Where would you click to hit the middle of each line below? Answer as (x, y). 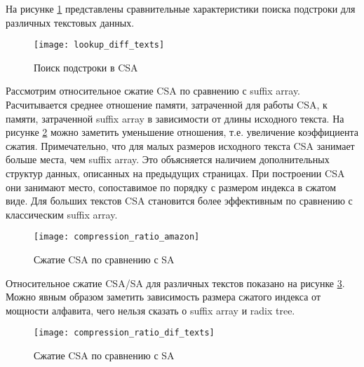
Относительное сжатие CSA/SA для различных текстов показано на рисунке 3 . (175, 283)
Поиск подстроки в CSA (86, 67)
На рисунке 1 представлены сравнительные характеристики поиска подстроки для (181, 8)
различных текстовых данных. (70, 22)
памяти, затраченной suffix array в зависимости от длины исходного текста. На (175, 118)
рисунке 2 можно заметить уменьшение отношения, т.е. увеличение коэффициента (182, 132)
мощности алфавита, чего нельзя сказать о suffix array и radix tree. (150, 310)
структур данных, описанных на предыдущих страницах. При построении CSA (175, 173)
